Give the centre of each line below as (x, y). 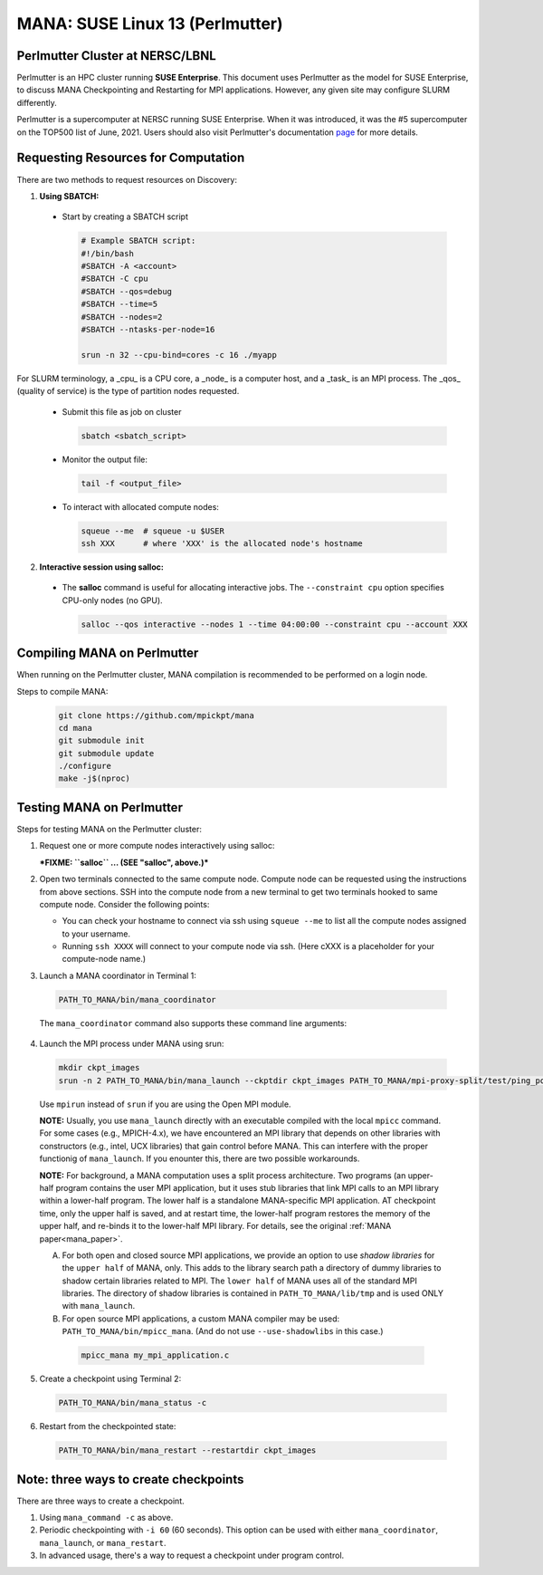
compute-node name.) (104, 959)
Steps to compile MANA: (62, 691)
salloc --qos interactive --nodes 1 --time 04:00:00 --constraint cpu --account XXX (274, 624)
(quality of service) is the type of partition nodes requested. (128, 391)
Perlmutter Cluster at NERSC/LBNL (116, 56)
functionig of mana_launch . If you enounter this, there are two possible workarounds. (200, 1158)
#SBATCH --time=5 (119, 304)
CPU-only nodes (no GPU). (112, 600)
